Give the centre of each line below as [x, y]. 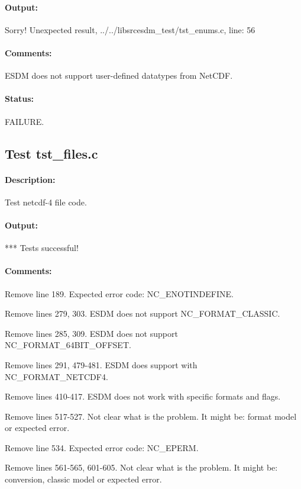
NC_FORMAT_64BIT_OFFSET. [68, 345]
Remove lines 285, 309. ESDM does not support [91, 333]
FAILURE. [25, 121]
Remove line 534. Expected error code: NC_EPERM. [102, 447]
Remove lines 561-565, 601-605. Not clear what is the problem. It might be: [141, 467]
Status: [20, 99]
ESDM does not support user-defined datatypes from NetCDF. [119, 75]
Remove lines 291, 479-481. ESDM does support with [101, 364]
